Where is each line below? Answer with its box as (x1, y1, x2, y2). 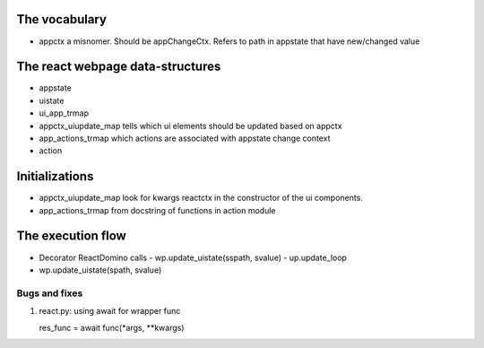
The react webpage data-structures (16, 59, 221, 74)
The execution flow (16, 229, 127, 244)
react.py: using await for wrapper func (39, 306, 181, 317)
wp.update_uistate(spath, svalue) (39, 265, 162, 275)
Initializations (16, 169, 94, 184)
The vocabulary (16, 12, 108, 27)
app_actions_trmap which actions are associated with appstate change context (39, 133, 331, 144)
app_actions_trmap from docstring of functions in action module (39, 204, 277, 215)
